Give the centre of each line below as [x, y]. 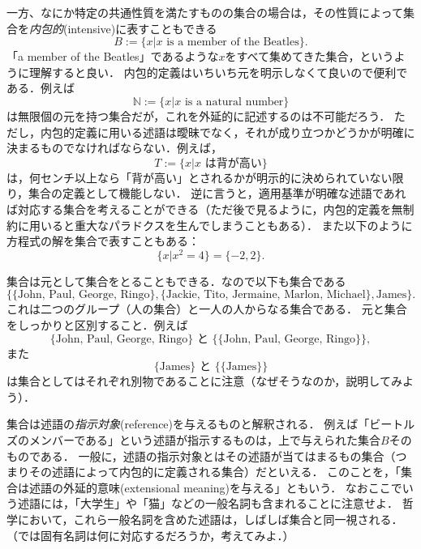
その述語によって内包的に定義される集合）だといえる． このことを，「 [215, 472]
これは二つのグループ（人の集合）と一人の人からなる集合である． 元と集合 [207, 309]
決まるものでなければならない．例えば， [114, 148]
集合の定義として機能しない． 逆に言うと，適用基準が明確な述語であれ [217, 193]
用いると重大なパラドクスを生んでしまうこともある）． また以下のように [221, 225]
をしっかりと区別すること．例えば [97, 324]
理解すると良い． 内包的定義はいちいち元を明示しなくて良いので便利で [218, 72]
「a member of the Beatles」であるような [113, 56]
